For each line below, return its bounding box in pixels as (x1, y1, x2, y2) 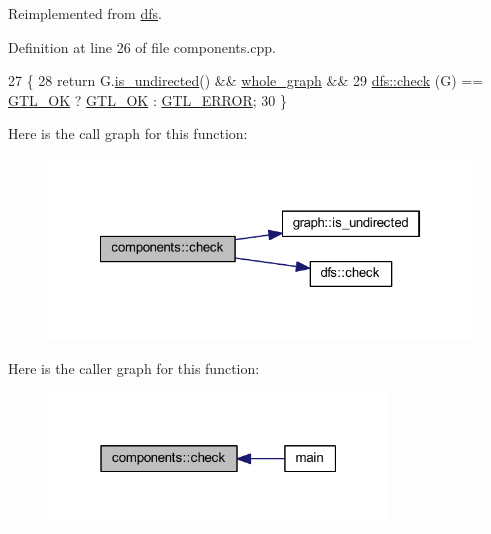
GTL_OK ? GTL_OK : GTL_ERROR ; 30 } (8, 89, 287, 110)
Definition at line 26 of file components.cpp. (8, 36, 276, 57)
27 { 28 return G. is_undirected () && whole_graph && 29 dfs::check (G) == (8, 70, 484, 91)
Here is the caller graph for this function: (8, 357, 260, 378)
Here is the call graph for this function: (8, 123, 248, 144)
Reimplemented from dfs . (8, 3, 162, 23)
